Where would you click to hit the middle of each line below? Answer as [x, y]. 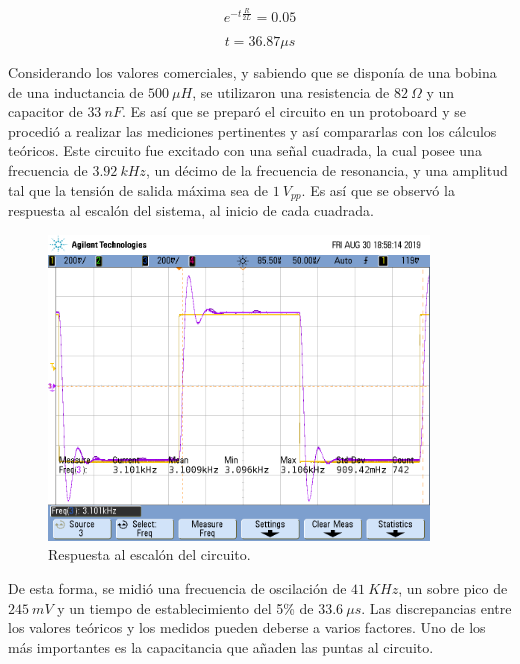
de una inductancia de [76, 91]
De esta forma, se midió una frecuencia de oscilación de [177, 588]
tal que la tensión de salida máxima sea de [138, 189]
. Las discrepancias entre [436, 607]
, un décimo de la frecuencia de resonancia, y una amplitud [326, 169]
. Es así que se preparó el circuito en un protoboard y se [293, 111]
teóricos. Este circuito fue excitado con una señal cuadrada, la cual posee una [245, 150]
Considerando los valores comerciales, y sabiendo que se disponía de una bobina [252, 71]
